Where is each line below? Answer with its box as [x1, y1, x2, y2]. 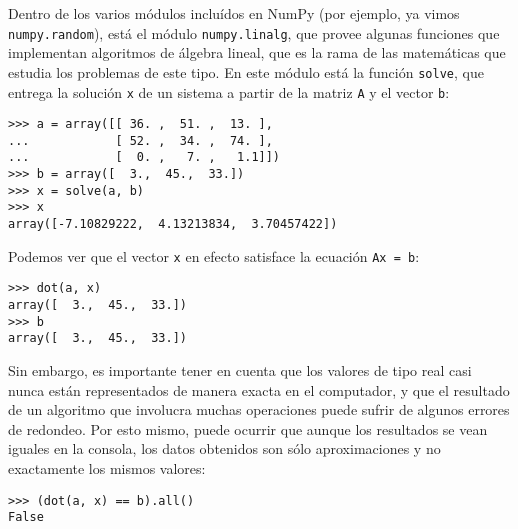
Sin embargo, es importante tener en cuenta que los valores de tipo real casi [8, 360, 472, 381]
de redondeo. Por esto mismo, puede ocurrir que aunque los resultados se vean [8, 418, 488, 439]
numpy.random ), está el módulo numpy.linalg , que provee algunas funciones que [8, 22, 500, 43]
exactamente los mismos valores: [8, 458, 206, 478]
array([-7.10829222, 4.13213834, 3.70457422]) [8, 217, 338, 232]
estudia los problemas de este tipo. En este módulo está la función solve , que [8, 61, 484, 82]
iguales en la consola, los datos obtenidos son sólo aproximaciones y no [8, 438, 441, 459]
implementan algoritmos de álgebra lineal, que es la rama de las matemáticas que [8, 42, 506, 63]
